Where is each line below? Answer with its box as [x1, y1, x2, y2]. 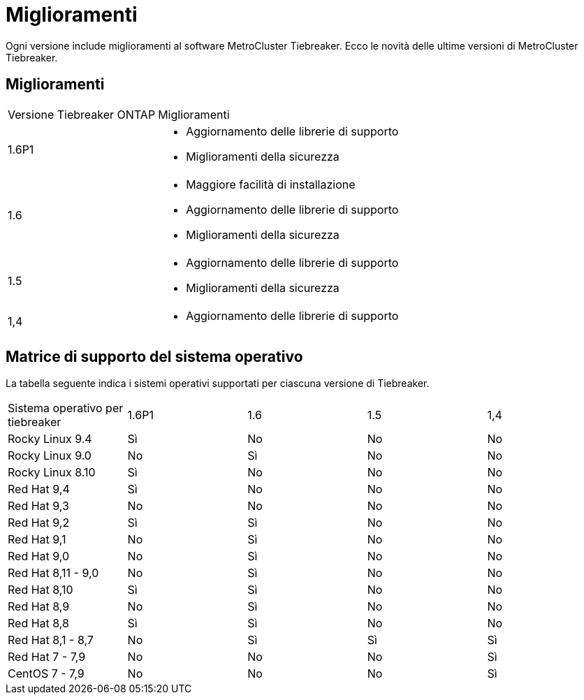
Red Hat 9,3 [8, 499, 69, 513]
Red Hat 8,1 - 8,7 [8, 633, 94, 648]
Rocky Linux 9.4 [8, 432, 92, 446]
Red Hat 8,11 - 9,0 [8, 566, 99, 581]
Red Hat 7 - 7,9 [8, 650, 86, 664]
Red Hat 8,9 [8, 599, 70, 614]
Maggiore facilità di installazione [186, 177, 356, 191]
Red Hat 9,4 [8, 482, 70, 497]
